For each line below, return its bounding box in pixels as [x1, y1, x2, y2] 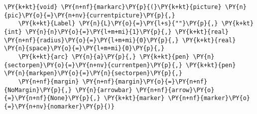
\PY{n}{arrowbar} [75, 86, 132, 94]
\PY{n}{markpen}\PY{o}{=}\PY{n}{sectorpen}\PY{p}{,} [4, 70, 182, 77]
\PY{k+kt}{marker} [104, 95, 165, 102]
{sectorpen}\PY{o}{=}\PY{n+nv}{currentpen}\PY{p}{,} [4, 61, 182, 69]
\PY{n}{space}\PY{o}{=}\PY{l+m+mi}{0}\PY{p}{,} [4, 45, 165, 52]
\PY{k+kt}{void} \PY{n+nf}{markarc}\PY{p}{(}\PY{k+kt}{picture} [4, 3, 222, 10]
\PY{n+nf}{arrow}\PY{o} [135, 86, 215, 94]
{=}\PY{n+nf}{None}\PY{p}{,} [4, 95, 101, 102]
